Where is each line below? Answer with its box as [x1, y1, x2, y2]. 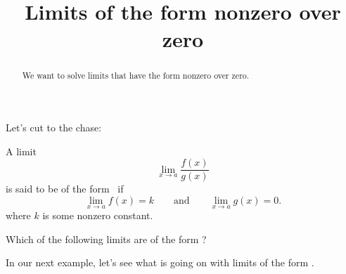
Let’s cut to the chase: [6, 120, 102, 135]
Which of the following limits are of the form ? [6, 231, 207, 246]
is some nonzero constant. [42, 208, 153, 223]
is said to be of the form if [6, 181, 124, 196]
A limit [6, 143, 37, 158]
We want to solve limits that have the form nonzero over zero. [22, 70, 250, 81]
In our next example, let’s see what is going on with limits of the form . [6, 255, 314, 270]
